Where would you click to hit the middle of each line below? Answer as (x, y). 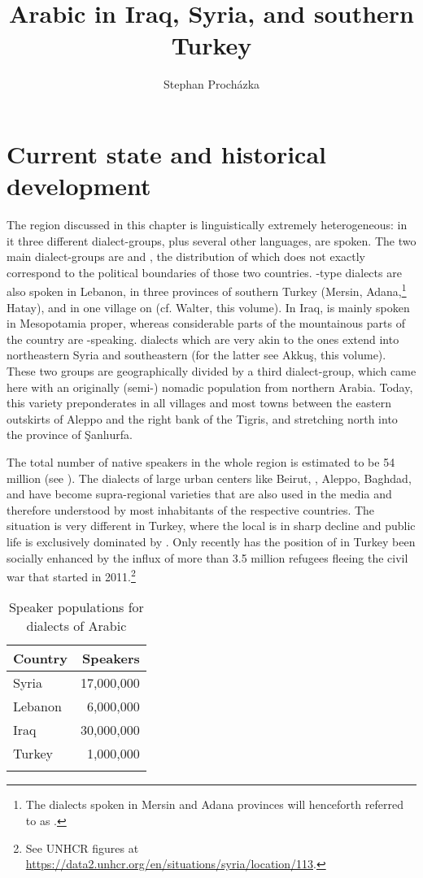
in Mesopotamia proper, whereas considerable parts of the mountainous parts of (206, 323)
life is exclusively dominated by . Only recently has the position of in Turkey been (211, 541)
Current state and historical (166, 153)
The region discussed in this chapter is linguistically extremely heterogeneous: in (207, 225)
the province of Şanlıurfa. (70, 435)
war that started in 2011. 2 (71, 575)
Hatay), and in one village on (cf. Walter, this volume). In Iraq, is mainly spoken (208, 307)
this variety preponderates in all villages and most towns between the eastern (199, 403)
